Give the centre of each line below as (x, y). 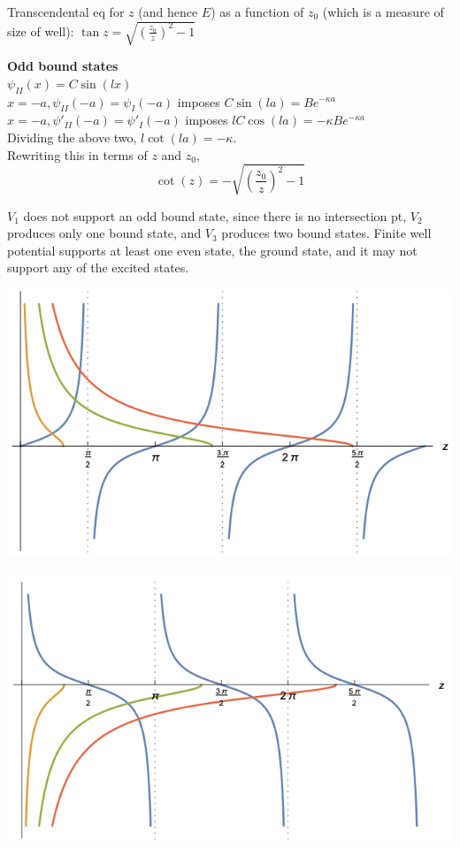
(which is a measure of (383, 11)
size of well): (41, 31)
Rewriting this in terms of (77, 154)
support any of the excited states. (98, 267)
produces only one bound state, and (104, 233)
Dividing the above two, (72, 137)
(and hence (168, 11)
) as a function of (257, 11)
